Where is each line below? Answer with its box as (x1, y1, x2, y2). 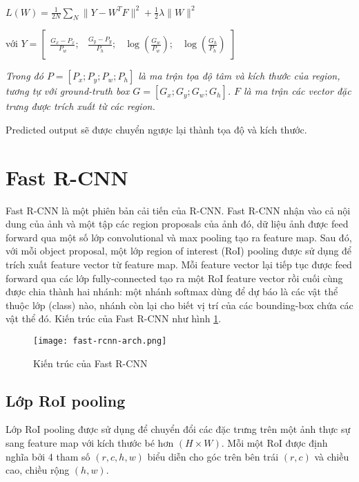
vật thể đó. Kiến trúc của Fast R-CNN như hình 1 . (6, 311, 222, 326)
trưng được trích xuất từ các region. (6, 99, 155, 113)
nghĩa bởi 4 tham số (6, 449, 90, 463)
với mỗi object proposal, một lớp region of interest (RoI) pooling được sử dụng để (6, 243, 352, 258)
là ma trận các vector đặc (243, 84, 351, 98)
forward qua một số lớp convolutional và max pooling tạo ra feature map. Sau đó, (6, 230, 352, 244)
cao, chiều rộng (6, 463, 70, 477)
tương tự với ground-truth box (6, 84, 130, 98)
